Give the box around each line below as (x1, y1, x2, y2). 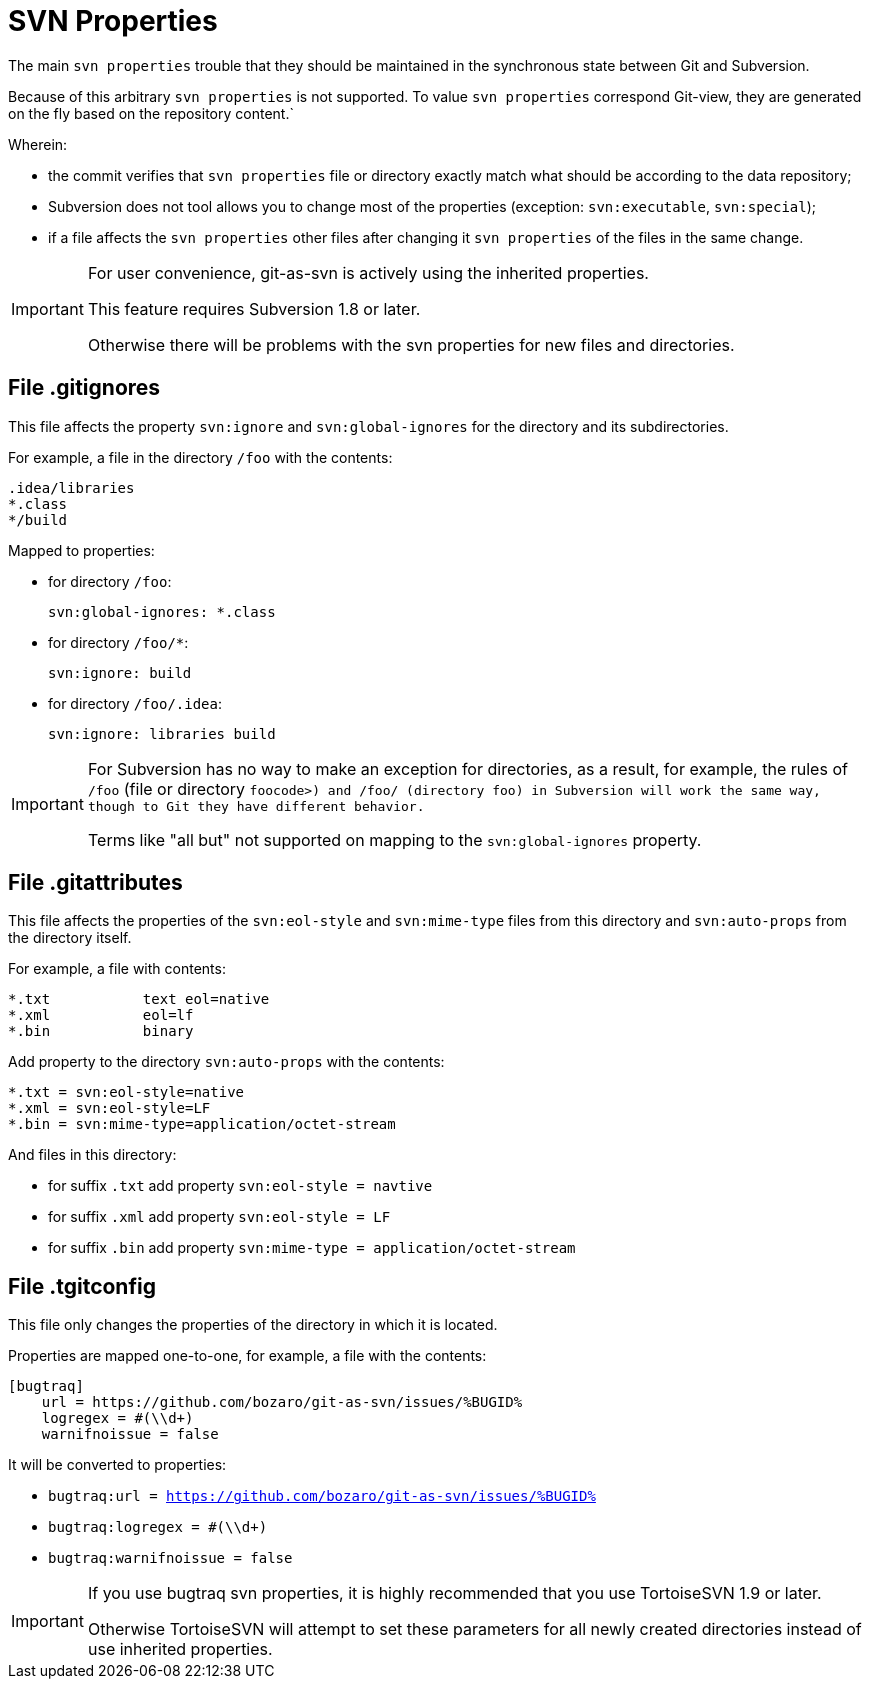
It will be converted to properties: (8, 1456, 227, 1474)
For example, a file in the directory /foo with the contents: (8, 448, 393, 466)
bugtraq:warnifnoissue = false (48, 1550, 293, 1567)
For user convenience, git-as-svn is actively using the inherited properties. (87, 262, 649, 283)
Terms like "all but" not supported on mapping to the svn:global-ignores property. (87, 829, 702, 850)
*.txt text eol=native (8, 991, 270, 1008)
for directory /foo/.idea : (48, 694, 223, 712)
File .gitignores (8, 375, 161, 401)
